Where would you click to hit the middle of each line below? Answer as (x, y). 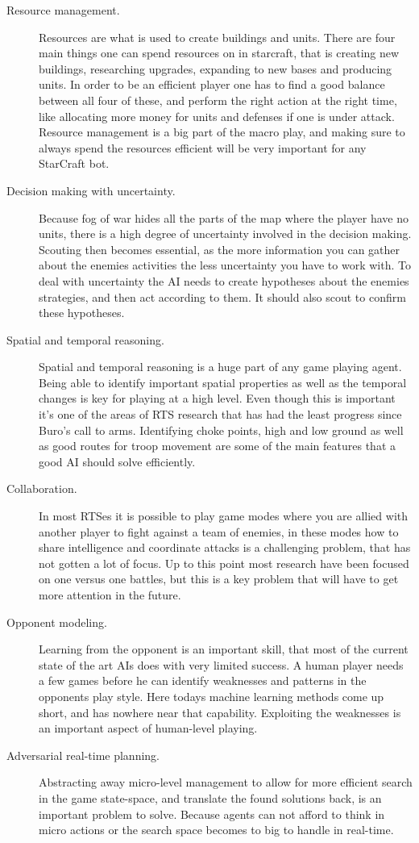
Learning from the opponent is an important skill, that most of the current (224, 649)
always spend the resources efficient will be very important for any (203, 147)
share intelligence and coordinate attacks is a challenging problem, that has (225, 547)
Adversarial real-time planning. (83, 755)
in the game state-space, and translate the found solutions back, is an (210, 797)
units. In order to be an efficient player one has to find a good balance (212, 84)
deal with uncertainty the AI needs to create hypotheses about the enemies (224, 280)
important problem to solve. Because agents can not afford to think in (212, 814)
